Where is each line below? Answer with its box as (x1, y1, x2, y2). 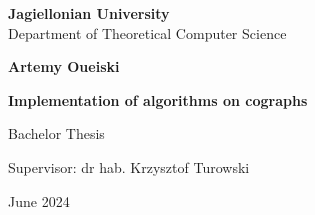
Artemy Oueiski (8, 56, 120, 77)
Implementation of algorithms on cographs (8, 89, 308, 110)
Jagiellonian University (8, 3, 170, 23)
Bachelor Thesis (8, 123, 105, 144)
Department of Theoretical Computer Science (8, 22, 287, 43)
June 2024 (8, 190, 70, 211)
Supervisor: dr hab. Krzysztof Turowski (8, 156, 250, 177)
